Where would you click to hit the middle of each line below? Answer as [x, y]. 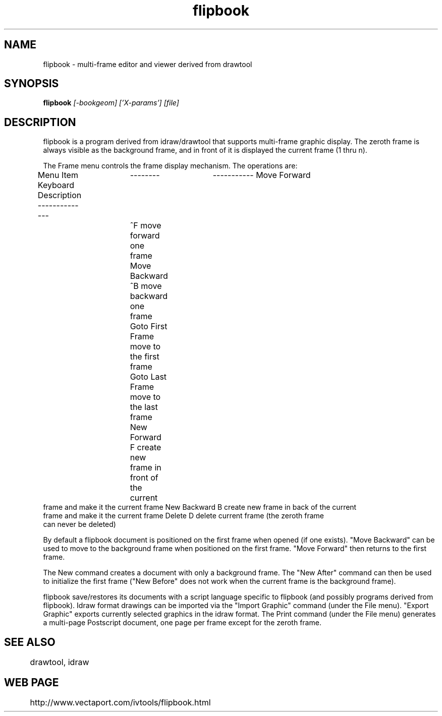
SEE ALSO [30, 642]
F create [146, 447]
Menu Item [58, 175]
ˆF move [146, 226]
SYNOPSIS [32, 84]
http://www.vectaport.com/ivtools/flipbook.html [120, 702]
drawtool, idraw [60, 662]
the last [144, 407]
